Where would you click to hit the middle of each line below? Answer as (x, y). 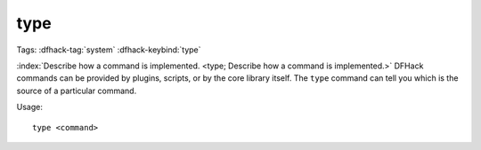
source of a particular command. (77, 91)
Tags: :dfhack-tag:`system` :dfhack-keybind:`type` (109, 50)
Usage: (30, 107)
